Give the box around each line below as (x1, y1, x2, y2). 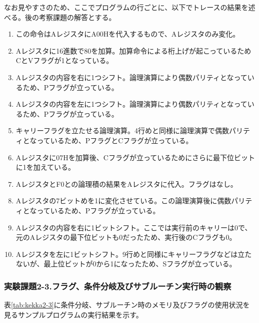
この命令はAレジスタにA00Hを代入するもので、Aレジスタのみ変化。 (15, 29, 240, 39)
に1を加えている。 (15, 162, 75, 172)
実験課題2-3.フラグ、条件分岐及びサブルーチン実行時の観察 (4, 279, 231, 292)
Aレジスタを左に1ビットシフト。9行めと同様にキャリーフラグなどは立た (15, 248, 252, 259)
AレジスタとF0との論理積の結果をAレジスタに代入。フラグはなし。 (15, 178, 237, 189)
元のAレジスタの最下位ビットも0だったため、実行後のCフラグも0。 (15, 232, 236, 242)
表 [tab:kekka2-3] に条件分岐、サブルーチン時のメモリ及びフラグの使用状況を (4, 299, 250, 310)
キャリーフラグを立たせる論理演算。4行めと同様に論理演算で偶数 (15, 125, 229, 136)
